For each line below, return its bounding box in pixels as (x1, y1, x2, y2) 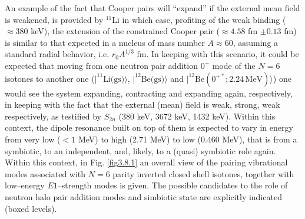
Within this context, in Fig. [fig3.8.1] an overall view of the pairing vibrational (5, 156, 288, 168)
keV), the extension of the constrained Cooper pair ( (31, 25, 220, 37)
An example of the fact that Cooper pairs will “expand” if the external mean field (5, 2, 300, 14)
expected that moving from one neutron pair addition (5, 59, 198, 71)
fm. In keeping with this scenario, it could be (137, 48, 299, 60)
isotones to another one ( (5, 72, 95, 84)
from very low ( (5, 132, 61, 145)
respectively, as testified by (5, 109, 101, 122)
